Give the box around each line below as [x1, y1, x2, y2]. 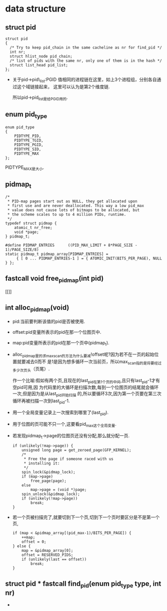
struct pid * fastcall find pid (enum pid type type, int [5, 579, 161, 589]
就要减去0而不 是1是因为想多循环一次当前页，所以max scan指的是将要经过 [16, 358, 161, 365]
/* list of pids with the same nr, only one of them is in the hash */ [9, 58, 162, 63]
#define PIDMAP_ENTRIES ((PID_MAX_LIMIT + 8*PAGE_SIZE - [5, 243, 137, 248]
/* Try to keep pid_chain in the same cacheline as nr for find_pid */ [9, 45, 162, 50]
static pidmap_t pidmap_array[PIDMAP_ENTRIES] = [5, 252, 108, 257]
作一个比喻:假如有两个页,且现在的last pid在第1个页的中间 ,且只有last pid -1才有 [12, 377, 160, 385]
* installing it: [23, 461, 60, 466]
